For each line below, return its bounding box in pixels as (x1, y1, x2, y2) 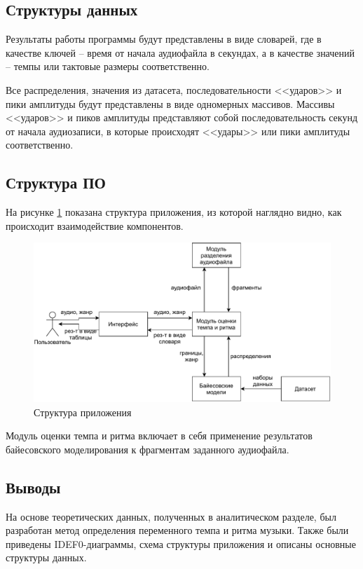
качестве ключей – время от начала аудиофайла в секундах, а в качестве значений (6, 45, 355, 60)
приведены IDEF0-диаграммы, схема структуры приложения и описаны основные (6, 536, 356, 551)
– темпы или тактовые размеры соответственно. (6, 59, 210, 74)
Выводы (6, 476, 61, 498)
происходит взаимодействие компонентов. (6, 218, 184, 233)
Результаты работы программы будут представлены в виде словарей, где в (6, 32, 322, 46)
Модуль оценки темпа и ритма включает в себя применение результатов (6, 428, 313, 443)
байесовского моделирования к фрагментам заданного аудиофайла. (6, 441, 289, 456)
